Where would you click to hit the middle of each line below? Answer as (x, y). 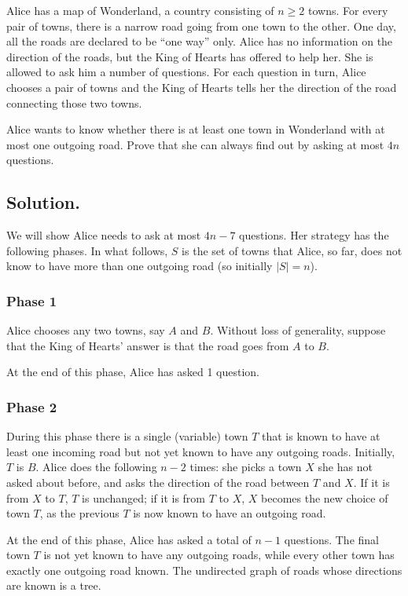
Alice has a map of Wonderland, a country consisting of (140, 10)
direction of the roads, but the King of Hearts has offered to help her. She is (190, 56)
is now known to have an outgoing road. (230, 513)
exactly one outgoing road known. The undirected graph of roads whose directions (204, 570)
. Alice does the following (96, 467)
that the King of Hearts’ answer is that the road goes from (148, 345)
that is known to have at (321, 436)
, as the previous (79, 513)
